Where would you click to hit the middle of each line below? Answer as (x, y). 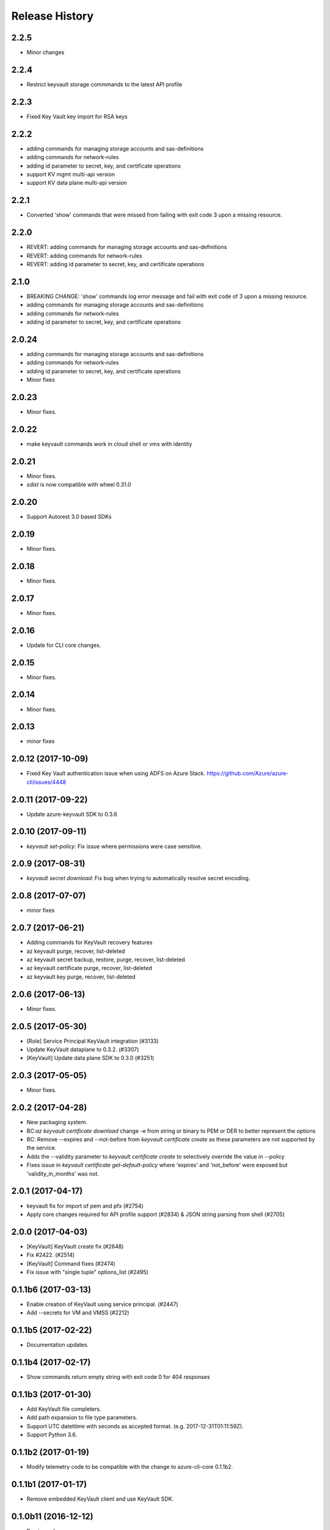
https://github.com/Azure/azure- (248, 774)
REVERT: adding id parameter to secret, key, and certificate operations (116, 264)
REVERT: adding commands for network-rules (84, 256)
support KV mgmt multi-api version (71, 174)
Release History (53, 16)
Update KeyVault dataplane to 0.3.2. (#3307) (83, 1050)
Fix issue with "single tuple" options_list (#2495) (88, 1272)
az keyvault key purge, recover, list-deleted (81, 977)
